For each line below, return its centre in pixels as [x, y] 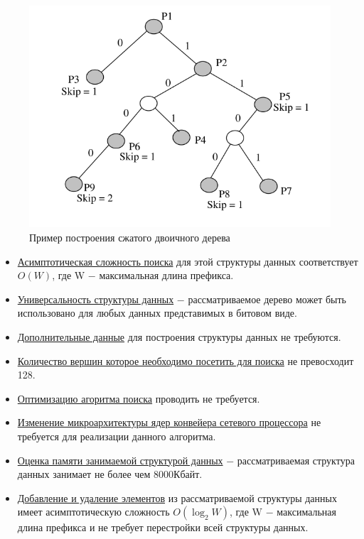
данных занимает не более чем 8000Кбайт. [110, 474]
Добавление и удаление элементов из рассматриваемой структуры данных [177, 497]
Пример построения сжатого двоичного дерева [130, 237]
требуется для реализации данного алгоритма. [117, 436]
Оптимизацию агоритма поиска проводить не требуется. [139, 398]
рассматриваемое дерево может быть [267, 299]
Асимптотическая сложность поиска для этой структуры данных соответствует [188, 261]
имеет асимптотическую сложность [93, 512]
